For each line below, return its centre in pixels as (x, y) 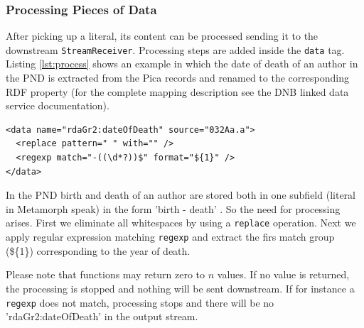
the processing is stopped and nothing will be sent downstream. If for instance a (180, 288)
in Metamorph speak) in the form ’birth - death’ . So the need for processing (173, 208)
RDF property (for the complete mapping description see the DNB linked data (177, 91)
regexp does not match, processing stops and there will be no (140, 302)
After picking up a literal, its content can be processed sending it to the (162, 36)
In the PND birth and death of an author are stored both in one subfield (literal (181, 195)
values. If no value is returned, (283, 274)
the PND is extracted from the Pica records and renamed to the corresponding (177, 78)
